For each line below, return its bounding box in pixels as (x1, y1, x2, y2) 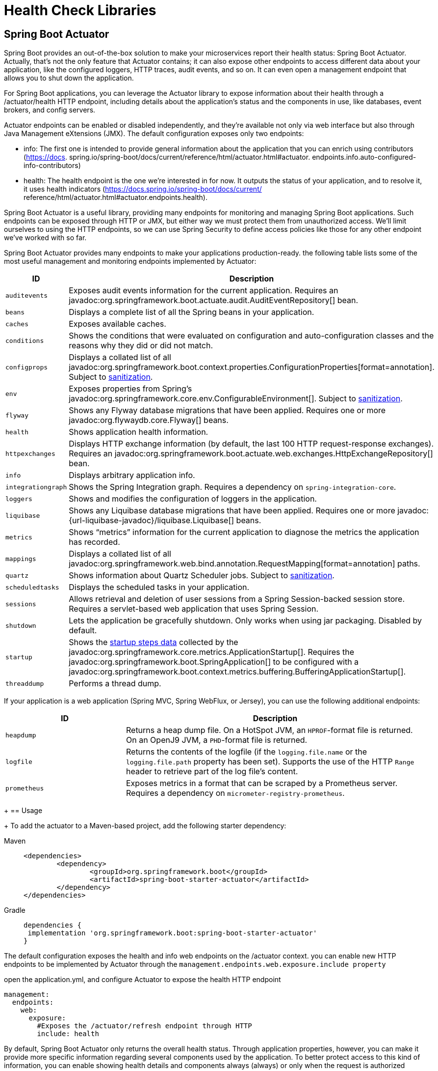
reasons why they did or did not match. (69, 340, 213, 351)
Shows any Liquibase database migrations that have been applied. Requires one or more (69, 506, 395, 516)
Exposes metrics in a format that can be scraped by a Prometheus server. (126, 778, 398, 789)
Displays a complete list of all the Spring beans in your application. (69, 307, 314, 317)
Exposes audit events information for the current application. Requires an (69, 285, 338, 296)
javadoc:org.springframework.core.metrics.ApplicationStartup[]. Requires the (69, 647, 355, 657)
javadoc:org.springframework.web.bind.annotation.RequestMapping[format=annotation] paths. (69, 559, 420, 569)
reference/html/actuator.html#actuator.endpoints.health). (24, 193, 207, 202)
